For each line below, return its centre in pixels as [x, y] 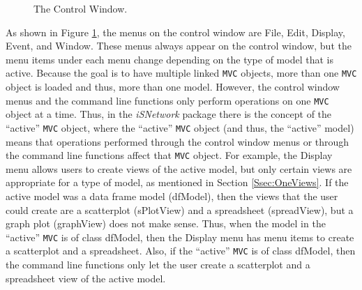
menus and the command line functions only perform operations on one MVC [167, 100]
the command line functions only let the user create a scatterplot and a [158, 265]
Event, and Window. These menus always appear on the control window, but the [179, 46]
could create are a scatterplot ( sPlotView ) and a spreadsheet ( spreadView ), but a [180, 209]
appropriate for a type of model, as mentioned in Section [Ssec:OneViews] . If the [177, 182]
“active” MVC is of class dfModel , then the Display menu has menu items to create [180, 237]
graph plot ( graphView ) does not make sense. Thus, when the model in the [166, 223]
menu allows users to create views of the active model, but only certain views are [179, 168]
